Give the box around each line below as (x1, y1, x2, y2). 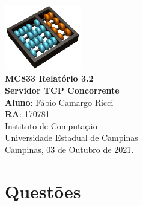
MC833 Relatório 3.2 (5, 72, 94, 85)
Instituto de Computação (5, 119, 97, 132)
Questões (5, 178, 81, 203)
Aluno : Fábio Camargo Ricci (5, 95, 114, 108)
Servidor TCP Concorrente (5, 84, 120, 97)
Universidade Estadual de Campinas (5, 131, 138, 144)
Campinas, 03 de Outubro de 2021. (5, 143, 134, 156)
